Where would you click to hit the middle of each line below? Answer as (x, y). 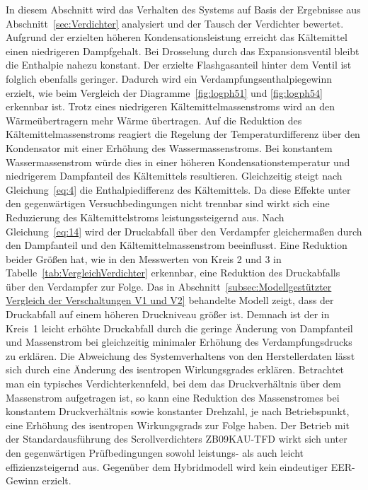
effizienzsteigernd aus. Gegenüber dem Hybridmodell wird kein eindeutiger (167, 466)
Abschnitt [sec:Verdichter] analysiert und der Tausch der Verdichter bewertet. (175, 23)
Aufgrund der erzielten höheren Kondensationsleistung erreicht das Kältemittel (177, 37)
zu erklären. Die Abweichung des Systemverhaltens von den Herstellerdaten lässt (180, 355)
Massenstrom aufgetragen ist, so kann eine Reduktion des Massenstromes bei (173, 397)
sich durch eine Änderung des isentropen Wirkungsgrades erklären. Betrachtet (175, 369)
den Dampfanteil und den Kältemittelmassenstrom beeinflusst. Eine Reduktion (177, 245)
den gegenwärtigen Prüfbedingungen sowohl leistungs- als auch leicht (155, 453)
